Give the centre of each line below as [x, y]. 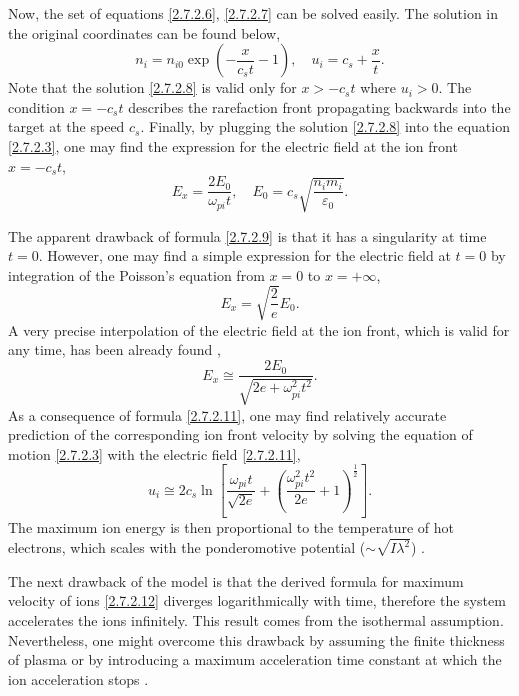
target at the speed [66, 126]
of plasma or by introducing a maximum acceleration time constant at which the [255, 659]
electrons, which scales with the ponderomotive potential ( [187, 547]
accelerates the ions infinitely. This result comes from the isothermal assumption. [256, 619]
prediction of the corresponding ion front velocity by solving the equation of [240, 434]
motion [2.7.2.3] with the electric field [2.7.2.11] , [154, 453]
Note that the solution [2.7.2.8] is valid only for [152, 87]
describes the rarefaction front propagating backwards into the [319, 106]
